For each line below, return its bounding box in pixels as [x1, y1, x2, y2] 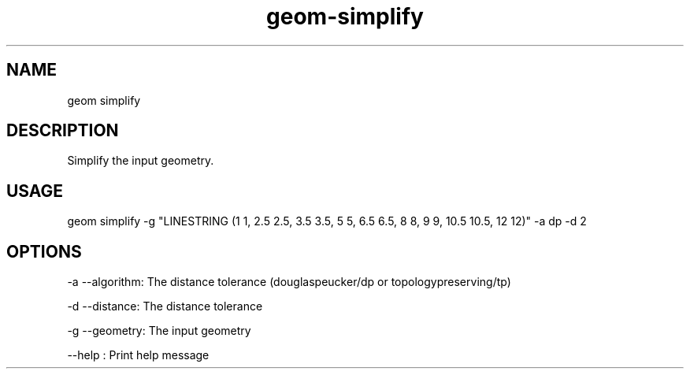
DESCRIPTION [6, 121, 119, 141]
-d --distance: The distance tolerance [67, 299, 263, 314]
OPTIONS [6, 241, 82, 262]
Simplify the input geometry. [67, 154, 214, 168]
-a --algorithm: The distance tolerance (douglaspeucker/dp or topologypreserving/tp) [67, 275, 511, 289]
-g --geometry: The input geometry [67, 324, 251, 338]
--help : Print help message [67, 348, 210, 362]
